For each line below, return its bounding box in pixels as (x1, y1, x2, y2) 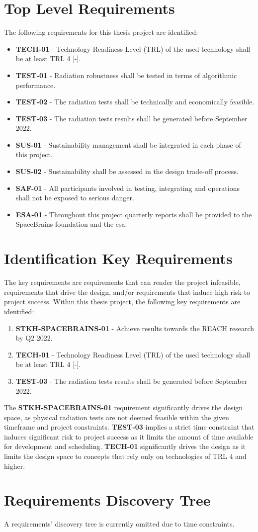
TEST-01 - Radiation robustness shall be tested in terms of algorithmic (15, 70, 237, 80)
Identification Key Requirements (4, 248, 233, 268)
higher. (4, 460, 25, 471)
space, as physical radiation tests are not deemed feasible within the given (4, 412, 229, 422)
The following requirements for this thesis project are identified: (4, 27, 198, 37)
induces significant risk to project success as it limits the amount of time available (4, 431, 254, 442)
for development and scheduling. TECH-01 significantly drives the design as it (4, 441, 246, 451)
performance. (15, 80, 56, 90)
